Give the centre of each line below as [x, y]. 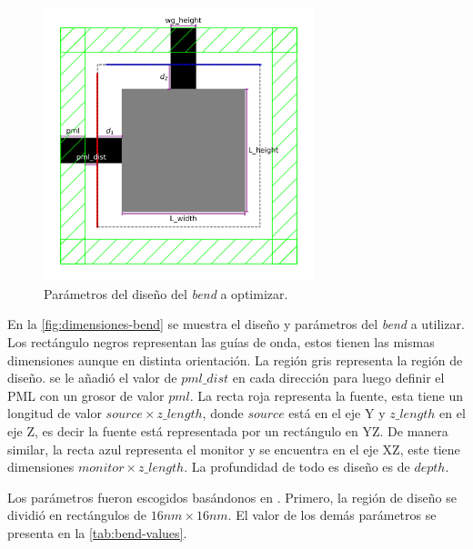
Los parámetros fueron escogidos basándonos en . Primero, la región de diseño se [232, 497]
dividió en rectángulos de [77, 515]
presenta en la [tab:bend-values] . [97, 532]
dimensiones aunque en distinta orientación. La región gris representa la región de [235, 359]
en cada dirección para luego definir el [338, 378]
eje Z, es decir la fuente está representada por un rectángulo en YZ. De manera [228, 430]
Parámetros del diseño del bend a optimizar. [166, 293]
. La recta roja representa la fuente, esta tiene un [327, 395]
